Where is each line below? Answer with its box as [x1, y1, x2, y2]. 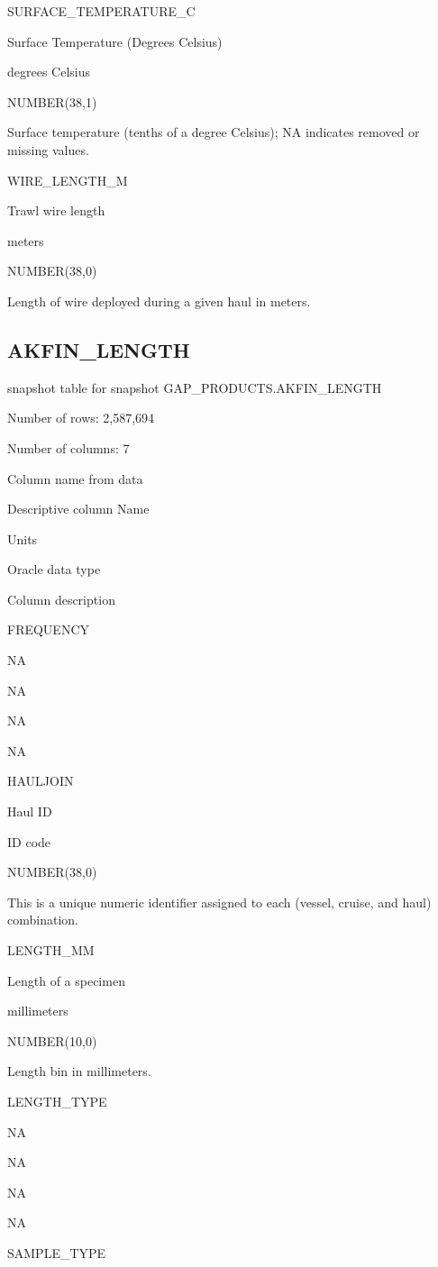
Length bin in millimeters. [7, 1062, 151, 1080]
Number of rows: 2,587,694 [7, 408, 155, 427]
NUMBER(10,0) [7, 1031, 97, 1050]
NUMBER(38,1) [7, 92, 97, 111]
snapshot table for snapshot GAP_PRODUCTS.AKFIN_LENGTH [7, 378, 382, 397]
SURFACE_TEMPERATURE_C [7, 2, 196, 20]
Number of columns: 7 [7, 438, 130, 457]
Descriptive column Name [7, 499, 150, 518]
